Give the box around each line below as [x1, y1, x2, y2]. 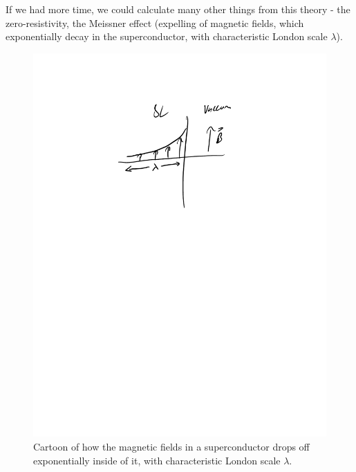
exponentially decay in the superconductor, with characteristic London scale [6, 29, 328, 44]
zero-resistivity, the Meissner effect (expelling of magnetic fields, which [6, 15, 304, 30]
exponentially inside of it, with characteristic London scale [33, 453, 281, 467]
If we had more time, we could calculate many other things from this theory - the [6, 2, 350, 16]
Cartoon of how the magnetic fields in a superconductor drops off [33, 439, 310, 454]
